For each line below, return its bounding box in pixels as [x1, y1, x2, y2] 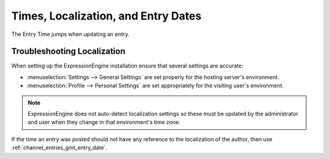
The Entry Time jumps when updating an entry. [11, 30, 130, 38]
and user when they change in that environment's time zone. [28, 119, 180, 126]
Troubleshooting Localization [11, 46, 125, 57]
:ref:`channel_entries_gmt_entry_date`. [11, 144, 108, 152]
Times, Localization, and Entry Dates [11, 9, 202, 23]
